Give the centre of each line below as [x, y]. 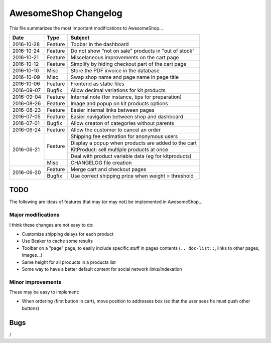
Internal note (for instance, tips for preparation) [126, 97]
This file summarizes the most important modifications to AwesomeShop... [86, 28]
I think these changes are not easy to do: [51, 225]
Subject [80, 38]
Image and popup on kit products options [119, 103]
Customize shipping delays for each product [68, 234]
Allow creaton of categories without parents [122, 123]
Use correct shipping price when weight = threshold [132, 176]
